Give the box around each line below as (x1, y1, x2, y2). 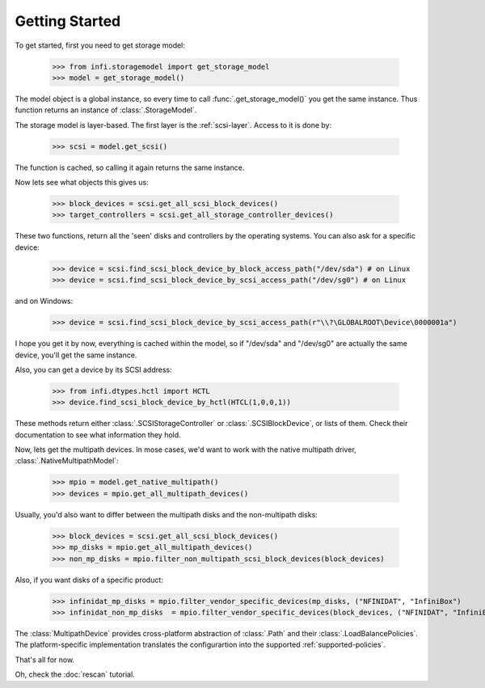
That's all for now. (15, 655, 75, 665)
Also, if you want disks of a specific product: (15, 575, 163, 585)
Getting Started (15, 12, 121, 30)
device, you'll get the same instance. (15, 350, 137, 360)
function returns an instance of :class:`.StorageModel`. (15, 105, 197, 115)
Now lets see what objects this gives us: (15, 178, 149, 188)
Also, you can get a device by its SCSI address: (15, 365, 173, 374)
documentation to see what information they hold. (15, 429, 181, 440)
